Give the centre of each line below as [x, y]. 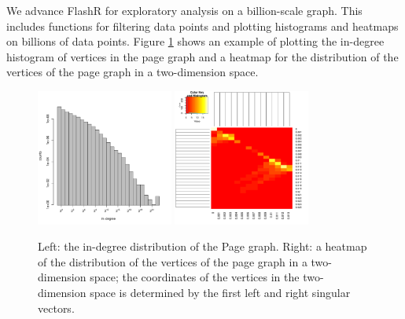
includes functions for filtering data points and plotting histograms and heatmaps [202, 26]
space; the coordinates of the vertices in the [195, 277]
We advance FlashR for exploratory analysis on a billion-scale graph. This [184, 10]
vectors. [56, 308]
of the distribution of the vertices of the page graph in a [173, 261]
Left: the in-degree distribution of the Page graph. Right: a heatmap [202, 246]
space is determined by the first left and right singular [220, 292]
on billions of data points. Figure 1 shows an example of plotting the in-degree [195, 41]
